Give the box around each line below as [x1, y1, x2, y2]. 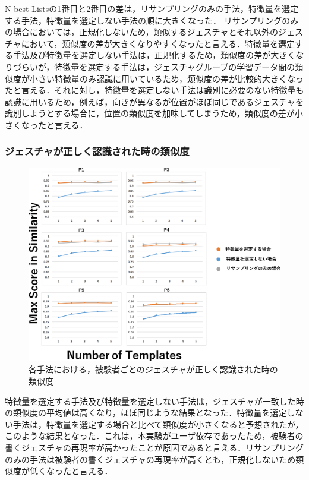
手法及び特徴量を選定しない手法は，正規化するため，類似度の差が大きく [12, 49, 296, 61]
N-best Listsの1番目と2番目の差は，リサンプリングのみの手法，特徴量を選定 [5, 2, 298, 14]
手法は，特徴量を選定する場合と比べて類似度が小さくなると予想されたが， [12, 418, 304, 430]
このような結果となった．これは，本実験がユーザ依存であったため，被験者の [5, 430, 304, 442]
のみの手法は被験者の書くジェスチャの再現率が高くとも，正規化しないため [5, 453, 296, 465]
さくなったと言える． [5, 118, 88, 131]
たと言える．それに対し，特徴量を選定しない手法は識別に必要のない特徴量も [5, 84, 304, 96]
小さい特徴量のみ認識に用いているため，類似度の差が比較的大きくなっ [29, 72, 304, 84]
